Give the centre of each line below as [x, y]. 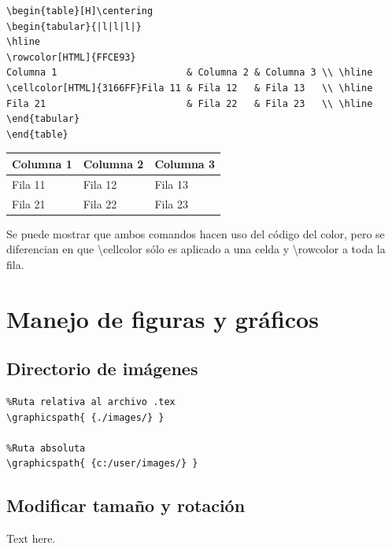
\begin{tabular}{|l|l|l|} [74, 26]
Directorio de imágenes [102, 368]
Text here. [31, 538]
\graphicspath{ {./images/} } [85, 417]
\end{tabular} [43, 119]
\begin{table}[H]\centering [80, 11]
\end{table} [37, 134]
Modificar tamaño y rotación [126, 505]
